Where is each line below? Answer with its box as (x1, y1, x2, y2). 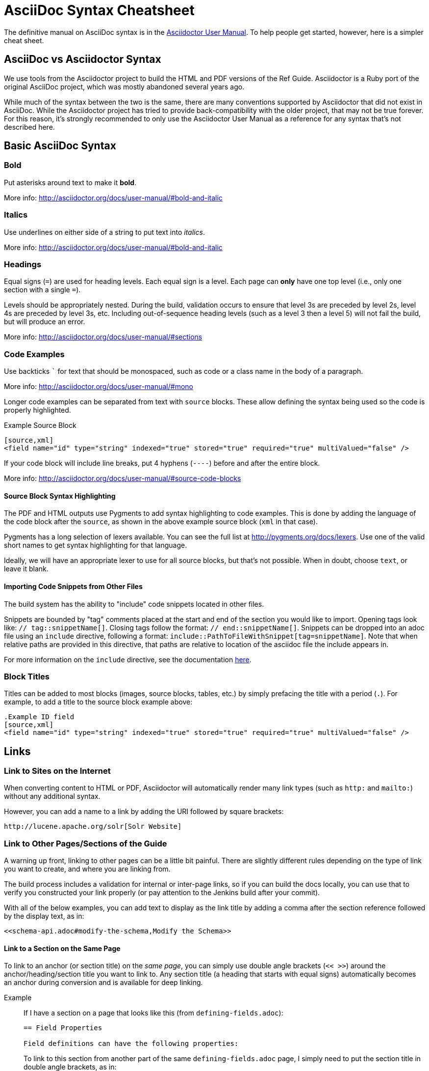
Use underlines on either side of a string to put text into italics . (4, 227, 205, 236)
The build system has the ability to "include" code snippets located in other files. (4, 599, 264, 608)
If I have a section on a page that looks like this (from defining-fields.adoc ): (24, 1009, 283, 1017)
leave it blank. (4, 564, 49, 573)
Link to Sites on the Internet (4, 766, 111, 776)
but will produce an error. (4, 317, 85, 326)
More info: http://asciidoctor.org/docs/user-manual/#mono (4, 382, 193, 391)
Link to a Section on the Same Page (4, 944, 121, 953)
